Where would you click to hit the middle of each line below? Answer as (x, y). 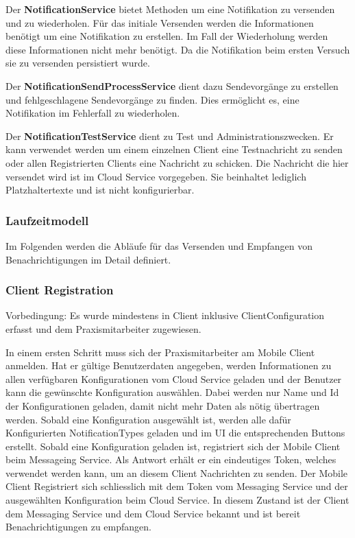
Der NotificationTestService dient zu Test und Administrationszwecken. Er (170, 136)
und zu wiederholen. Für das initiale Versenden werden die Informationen (160, 22)
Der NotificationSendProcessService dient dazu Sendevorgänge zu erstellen (172, 85)
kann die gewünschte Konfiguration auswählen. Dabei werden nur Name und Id (172, 392)
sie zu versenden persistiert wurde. (78, 63)
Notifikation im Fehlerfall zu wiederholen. (93, 113)
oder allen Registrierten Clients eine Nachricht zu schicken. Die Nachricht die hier (177, 162)
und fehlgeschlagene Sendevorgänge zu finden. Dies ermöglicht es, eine (152, 99)
